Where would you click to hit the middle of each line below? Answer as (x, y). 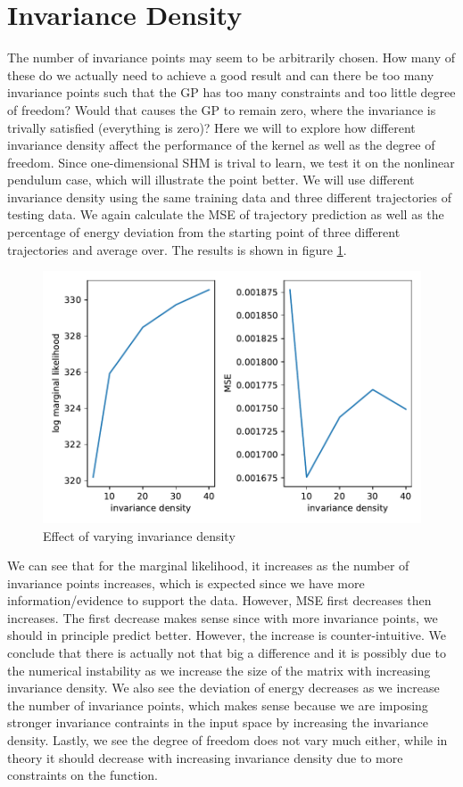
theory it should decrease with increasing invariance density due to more (205, 757)
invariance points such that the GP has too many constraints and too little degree (231, 92)
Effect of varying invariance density (139, 535)
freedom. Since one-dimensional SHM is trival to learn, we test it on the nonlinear (231, 162)
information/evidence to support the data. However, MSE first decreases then (219, 600)
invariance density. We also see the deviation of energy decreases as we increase (223, 688)
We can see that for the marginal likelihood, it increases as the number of (208, 566)
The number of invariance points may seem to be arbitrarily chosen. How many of (231, 57)
